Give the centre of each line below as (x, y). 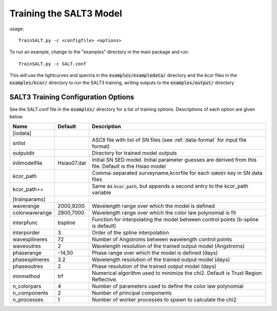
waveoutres (27, 246)
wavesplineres (30, 240)
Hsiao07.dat (72, 163)
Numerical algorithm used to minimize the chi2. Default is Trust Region (177, 273)
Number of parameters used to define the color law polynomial (167, 286)
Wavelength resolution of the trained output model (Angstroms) (168, 246)
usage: (17, 29)
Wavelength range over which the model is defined (153, 206)
